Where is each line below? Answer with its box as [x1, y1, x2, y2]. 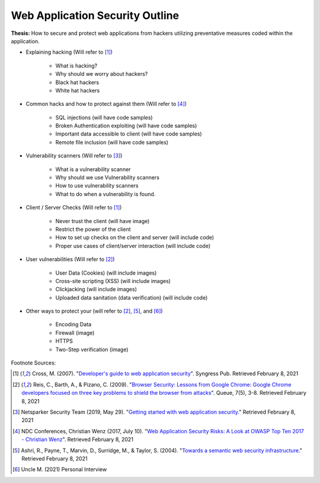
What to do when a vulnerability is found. [55, 190, 156, 198]
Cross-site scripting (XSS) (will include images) [55, 277, 171, 284]
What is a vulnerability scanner [55, 166, 131, 173]
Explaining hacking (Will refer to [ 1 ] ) [25, 49, 113, 56]
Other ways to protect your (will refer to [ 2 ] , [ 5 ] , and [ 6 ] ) [25, 308, 163, 315]
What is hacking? [55, 62, 98, 69]
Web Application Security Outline [11, 9, 180, 22]
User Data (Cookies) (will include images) [55, 269, 157, 276]
